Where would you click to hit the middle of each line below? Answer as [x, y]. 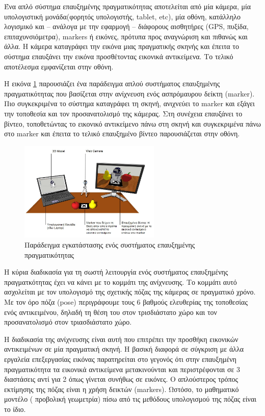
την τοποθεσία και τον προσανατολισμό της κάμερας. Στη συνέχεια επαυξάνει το [123, 113]
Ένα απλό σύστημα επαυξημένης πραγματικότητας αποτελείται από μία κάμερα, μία [128, 6]
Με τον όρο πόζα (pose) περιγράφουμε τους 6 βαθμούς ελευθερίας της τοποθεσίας [126, 302]
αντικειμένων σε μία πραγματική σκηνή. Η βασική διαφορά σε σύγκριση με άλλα [124, 349]
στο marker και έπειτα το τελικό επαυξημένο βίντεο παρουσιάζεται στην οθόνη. [122, 133]
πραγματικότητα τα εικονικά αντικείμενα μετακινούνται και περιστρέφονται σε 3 [122, 369]
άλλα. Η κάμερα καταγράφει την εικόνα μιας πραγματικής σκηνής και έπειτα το [122, 46]
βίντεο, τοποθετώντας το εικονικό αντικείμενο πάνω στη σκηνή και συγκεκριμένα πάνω [132, 123]
